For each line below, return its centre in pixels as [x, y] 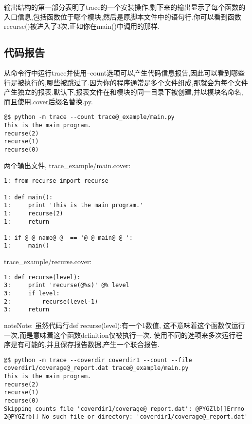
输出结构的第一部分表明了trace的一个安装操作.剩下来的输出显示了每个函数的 [125, 7]
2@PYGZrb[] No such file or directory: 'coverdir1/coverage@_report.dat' [126, 417]
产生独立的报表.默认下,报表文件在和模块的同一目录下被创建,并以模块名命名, [124, 92]
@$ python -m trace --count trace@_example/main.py [89, 117]
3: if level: [32, 294]
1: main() [27, 246]
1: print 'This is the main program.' [74, 205]
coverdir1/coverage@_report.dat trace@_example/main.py [96, 368]
